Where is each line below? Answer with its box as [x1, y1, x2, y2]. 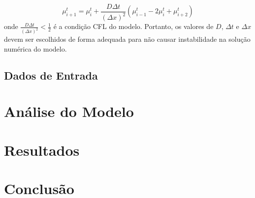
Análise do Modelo [4, 101, 134, 121]
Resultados [4, 140, 80, 160]
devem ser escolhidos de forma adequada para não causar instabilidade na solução [4, 34, 251, 44]
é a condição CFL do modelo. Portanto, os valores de [53, 21, 214, 31]
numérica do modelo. [4, 43, 67, 54]
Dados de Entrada [4, 67, 98, 83]
